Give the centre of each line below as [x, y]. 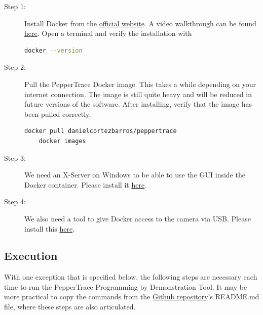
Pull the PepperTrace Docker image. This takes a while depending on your [140, 84]
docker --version [53, 50]
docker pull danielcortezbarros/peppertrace [101, 131]
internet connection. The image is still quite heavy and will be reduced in [138, 94]
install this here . [50, 228]
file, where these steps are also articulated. [70, 307]
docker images [62, 141]
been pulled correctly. [58, 114]
